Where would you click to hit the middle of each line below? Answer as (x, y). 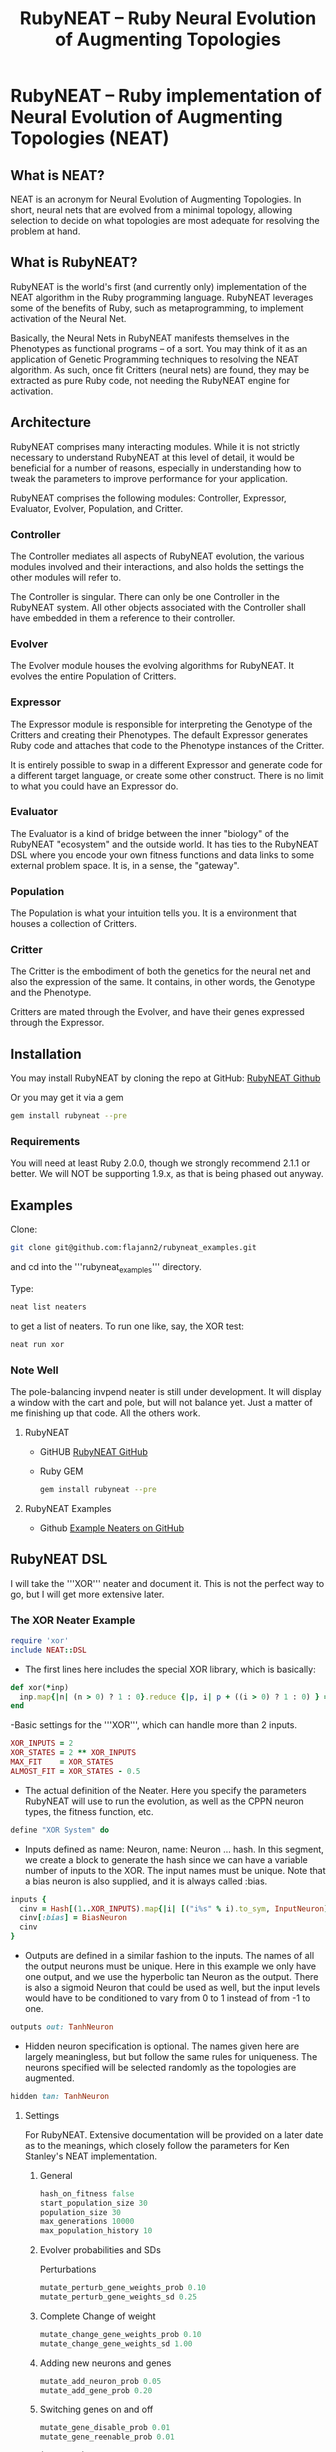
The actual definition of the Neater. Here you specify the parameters (165, 1790)
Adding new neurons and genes (105, 2363)
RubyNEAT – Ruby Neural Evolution (168, 18)
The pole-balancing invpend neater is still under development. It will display (166, 1391)
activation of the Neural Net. (68, 318)
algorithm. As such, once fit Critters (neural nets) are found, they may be (160, 369)
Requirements (45, 1142)
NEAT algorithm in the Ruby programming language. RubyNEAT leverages (162, 297)
